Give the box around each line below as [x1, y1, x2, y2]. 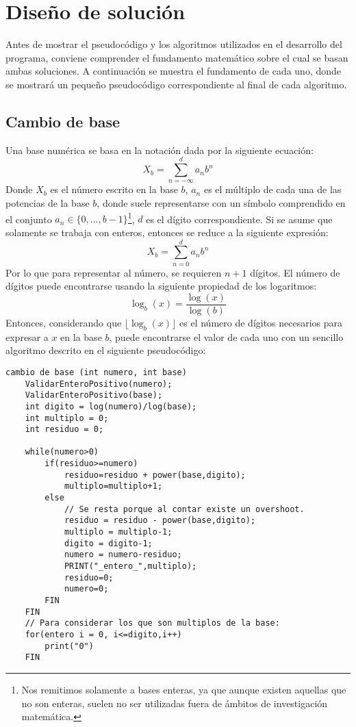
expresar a [5, 329, 49, 344]
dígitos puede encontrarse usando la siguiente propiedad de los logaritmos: [5, 279, 317, 293]
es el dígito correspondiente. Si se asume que [146, 212, 333, 226]
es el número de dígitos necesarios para [179, 315, 343, 329]
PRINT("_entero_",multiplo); [64, 561, 197, 572]
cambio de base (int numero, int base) [5, 367, 187, 377]
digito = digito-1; [64, 538, 153, 548]
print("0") [44, 641, 94, 651]
